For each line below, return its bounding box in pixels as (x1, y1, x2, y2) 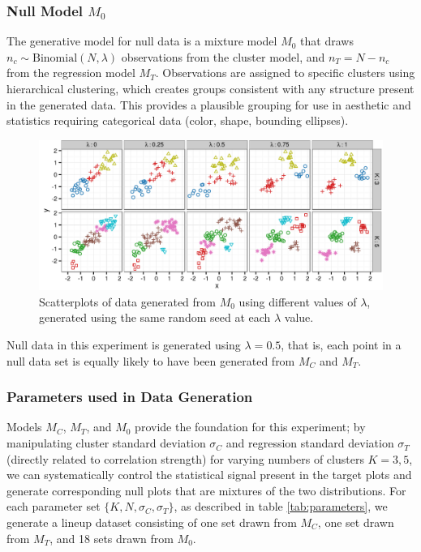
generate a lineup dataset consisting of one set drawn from (6, 514, 297, 531)
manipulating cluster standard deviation (6, 434, 206, 451)
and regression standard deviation (226, 434, 394, 451)
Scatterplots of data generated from (39, 293, 216, 310)
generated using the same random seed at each (39, 309, 271, 326)
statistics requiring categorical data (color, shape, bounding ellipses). (6, 112, 349, 129)
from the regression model (6, 64, 135, 81)
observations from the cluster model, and (121, 48, 325, 65)
